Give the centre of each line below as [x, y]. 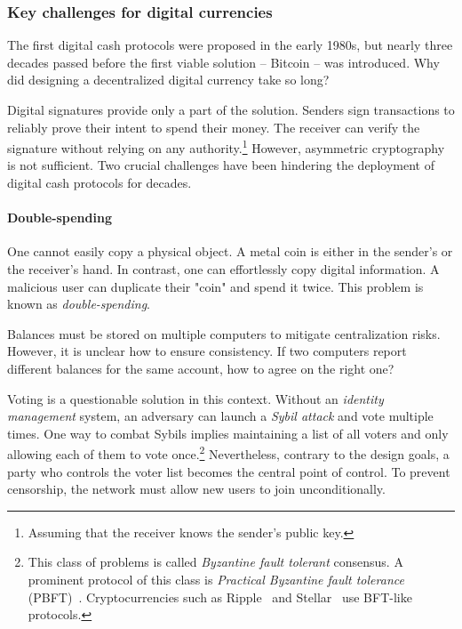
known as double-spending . [79, 304]
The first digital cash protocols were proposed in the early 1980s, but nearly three [230, 45]
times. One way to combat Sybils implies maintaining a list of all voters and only [228, 433]
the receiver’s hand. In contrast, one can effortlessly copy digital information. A [223, 269]
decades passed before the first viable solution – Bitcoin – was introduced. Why [223, 62]
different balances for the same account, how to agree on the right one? [201, 368]
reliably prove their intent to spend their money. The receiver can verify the [214, 127]
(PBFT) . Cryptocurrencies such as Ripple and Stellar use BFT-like [220, 597]
